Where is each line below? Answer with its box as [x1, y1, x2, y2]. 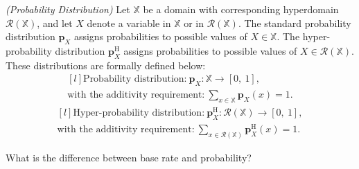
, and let [37, 15, 73, 30]
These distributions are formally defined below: [6, 57, 206, 72]
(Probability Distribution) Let [6, 2, 130, 16]
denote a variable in [87, 15, 171, 30]
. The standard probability [238, 15, 351, 30]
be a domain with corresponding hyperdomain [143, 2, 339, 16]
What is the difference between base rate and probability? [6, 150, 252, 164]
